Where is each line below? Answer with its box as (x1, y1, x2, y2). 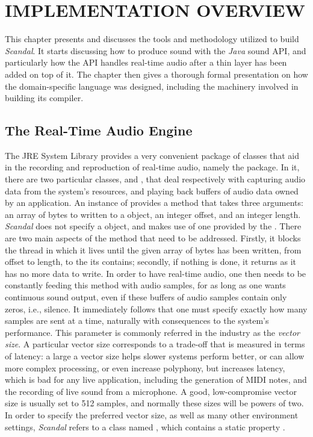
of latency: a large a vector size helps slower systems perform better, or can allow (5, 349, 305, 362)
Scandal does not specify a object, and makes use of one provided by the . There (5, 220, 302, 232)
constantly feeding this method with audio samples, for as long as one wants (5, 279, 286, 291)
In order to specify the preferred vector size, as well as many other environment (5, 408, 299, 421)
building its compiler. (5, 91, 84, 104)
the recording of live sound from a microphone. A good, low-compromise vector (5, 385, 297, 397)
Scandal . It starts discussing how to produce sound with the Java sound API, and (5, 44, 306, 57)
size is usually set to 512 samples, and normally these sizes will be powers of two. (5, 397, 304, 409)
